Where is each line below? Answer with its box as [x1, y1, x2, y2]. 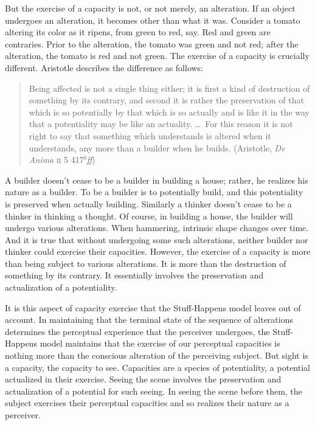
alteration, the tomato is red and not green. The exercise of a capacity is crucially [5, 49, 310, 62]
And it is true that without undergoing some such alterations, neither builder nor [5, 233, 308, 246]
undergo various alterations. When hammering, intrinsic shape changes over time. [5, 221, 309, 234]
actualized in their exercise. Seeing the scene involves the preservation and [5, 373, 282, 385]
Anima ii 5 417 [29, 153, 84, 166]
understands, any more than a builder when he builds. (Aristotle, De [29, 141, 285, 154]
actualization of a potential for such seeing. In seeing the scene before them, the [5, 384, 302, 397]
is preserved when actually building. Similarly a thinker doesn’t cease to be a [5, 197, 292, 210]
